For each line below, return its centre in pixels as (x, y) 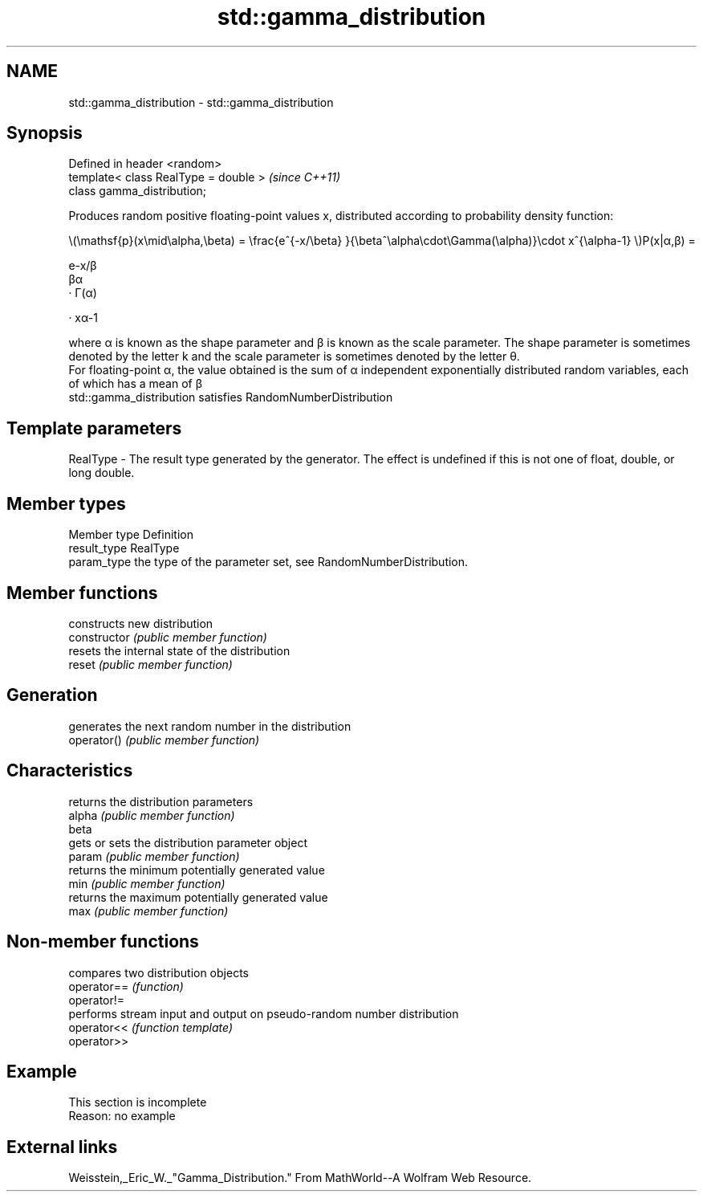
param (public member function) (154, 856)
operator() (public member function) (164, 740)
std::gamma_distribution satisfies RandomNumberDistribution (231, 397)
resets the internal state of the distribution (179, 650)
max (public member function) (148, 911)
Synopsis (45, 133)
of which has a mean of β (135, 384)
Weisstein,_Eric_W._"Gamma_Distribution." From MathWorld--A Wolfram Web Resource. (300, 1178)
